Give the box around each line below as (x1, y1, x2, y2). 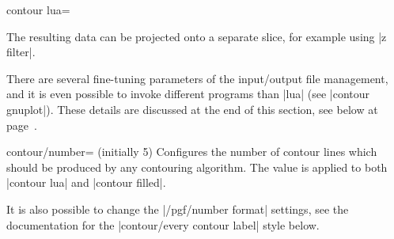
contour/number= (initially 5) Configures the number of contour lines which (6, 143, 377, 160)
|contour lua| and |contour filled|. (6, 174, 166, 191)
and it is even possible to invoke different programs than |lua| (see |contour (6, 85, 370, 102)
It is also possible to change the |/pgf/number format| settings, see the (6, 200, 349, 217)
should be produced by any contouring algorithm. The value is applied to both (6, 158, 388, 175)
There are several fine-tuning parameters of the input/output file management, (6, 70, 388, 86)
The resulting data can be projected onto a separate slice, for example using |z (6, 28, 387, 44)
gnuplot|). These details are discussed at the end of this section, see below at (6, 101, 378, 117)
